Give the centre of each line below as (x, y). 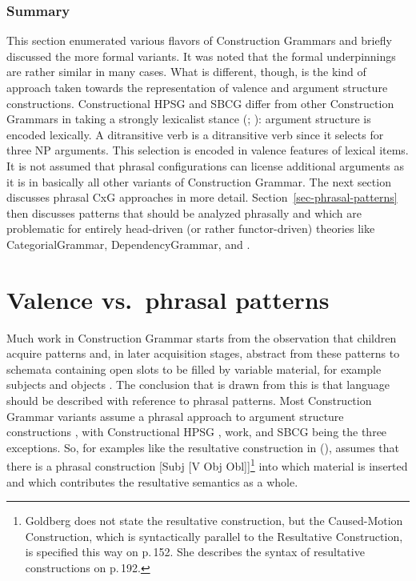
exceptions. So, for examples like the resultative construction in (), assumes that (203, 447)
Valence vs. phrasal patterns (168, 299)
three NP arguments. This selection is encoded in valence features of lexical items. (208, 150)
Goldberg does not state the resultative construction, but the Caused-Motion (214, 521)
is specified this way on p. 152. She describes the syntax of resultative (195, 552)
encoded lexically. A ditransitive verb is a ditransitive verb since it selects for (195, 134)
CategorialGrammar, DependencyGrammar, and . (128, 244)
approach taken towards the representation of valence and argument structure (197, 87)
